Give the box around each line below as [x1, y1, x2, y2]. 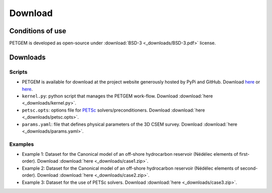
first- [239, 151, 250, 157]
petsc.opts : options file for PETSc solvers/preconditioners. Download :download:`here [22, 107, 205, 113]
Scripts [9, 68, 28, 75]
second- [240, 165, 258, 171]
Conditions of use [9, 27, 66, 35]
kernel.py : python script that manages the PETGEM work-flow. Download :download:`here [22, 93, 213, 99]
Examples [9, 141, 34, 148]
